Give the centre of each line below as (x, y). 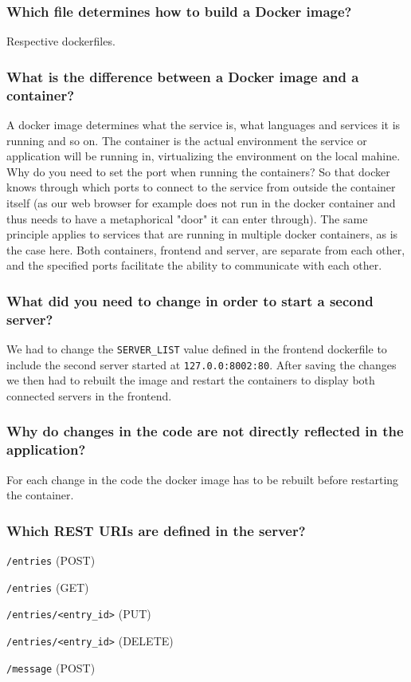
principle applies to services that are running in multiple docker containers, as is (202, 234)
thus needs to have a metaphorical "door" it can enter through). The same (187, 218)
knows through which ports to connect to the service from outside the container (201, 187)
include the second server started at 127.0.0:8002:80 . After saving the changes (202, 364)
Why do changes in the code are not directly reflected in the (205, 431)
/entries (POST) (51, 560)
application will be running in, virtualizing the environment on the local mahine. (204, 156)
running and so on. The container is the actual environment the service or (187, 140)
